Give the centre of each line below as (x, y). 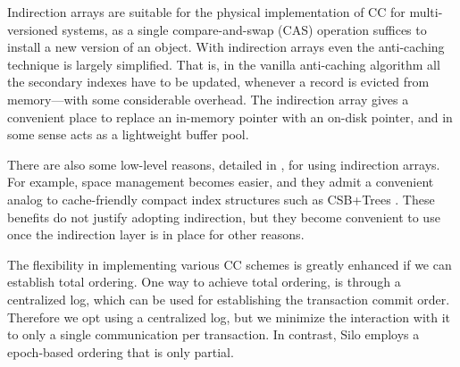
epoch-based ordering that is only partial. (121, 351)
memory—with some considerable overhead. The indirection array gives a (208, 99)
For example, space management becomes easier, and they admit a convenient (221, 182)
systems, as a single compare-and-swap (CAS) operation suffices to (244, 29)
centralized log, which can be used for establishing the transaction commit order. (229, 299)
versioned (33, 29)
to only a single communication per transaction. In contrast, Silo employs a (213, 334)
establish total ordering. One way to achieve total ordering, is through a (204, 282)
